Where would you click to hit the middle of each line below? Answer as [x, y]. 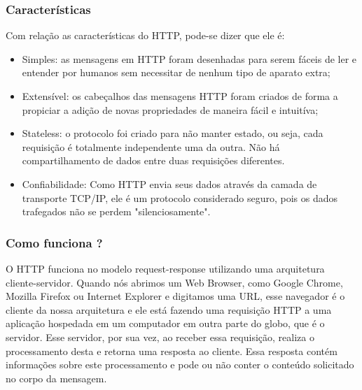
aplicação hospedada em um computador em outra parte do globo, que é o [165, 323]
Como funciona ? [54, 242]
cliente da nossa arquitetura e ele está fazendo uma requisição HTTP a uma [169, 309]
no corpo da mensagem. [56, 378]
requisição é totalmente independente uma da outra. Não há [151, 146]
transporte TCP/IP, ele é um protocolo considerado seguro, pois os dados [180, 197]
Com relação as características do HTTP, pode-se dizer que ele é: [145, 35]
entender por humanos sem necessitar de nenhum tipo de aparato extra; [176, 72]
